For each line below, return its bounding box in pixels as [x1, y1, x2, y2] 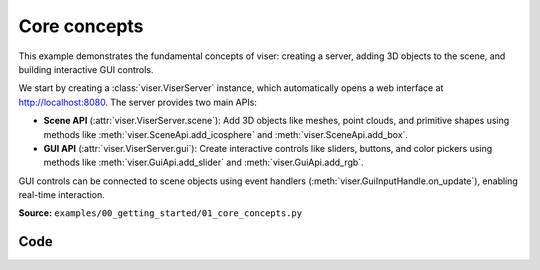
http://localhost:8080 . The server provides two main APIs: [18, 96, 257, 108]
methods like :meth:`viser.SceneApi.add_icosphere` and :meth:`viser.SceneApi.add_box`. [43, 128, 409, 140]
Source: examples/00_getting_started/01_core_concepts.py [18, 207, 303, 219]
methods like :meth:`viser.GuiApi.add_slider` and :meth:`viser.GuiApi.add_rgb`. [43, 156, 364, 169]
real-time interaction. [18, 189, 105, 201]
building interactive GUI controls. [18, 63, 154, 75]
